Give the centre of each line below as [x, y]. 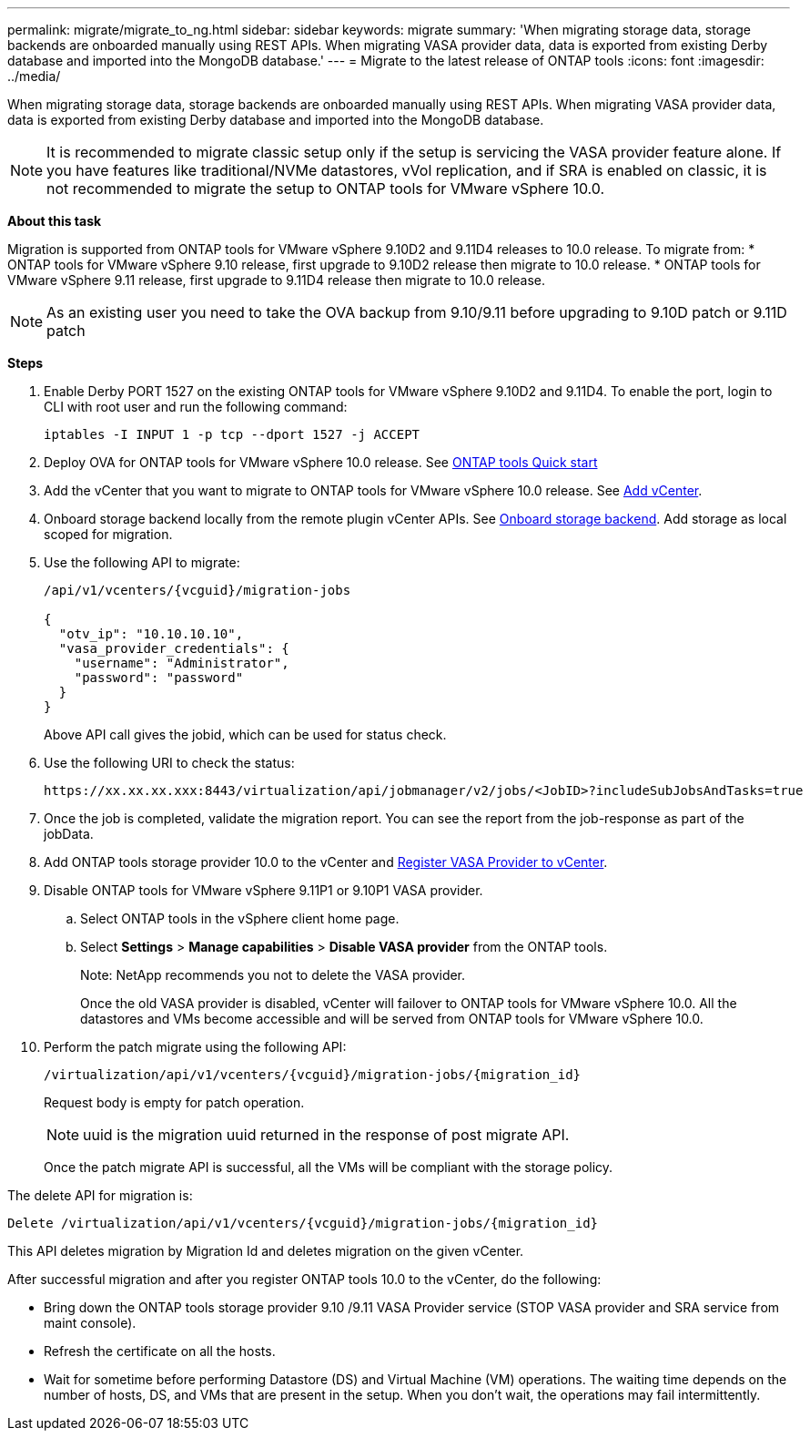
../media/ [34, 76]
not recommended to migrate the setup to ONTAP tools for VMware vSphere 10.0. [326, 189]
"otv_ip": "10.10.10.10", [151, 634]
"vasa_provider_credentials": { [174, 648]
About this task [55, 221]
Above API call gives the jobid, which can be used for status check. [245, 734]
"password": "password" [159, 678]
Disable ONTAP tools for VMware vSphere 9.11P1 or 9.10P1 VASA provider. [263, 890]
